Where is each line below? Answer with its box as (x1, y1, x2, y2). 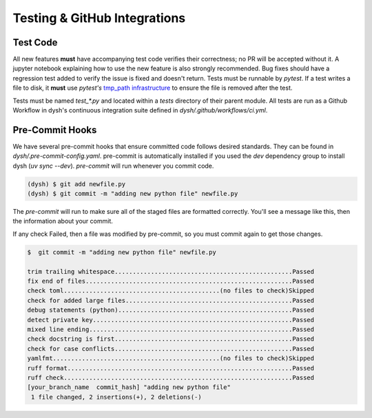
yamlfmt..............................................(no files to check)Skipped (27, 355, 315, 362)
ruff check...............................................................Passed (27, 373, 315, 381)
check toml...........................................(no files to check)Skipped (27, 287, 315, 295)
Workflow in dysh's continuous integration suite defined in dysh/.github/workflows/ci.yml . (12, 106, 268, 115)
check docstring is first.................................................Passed (27, 335, 315, 343)
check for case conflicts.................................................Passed (27, 345, 315, 352)
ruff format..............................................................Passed (27, 364, 315, 372)
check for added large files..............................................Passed (27, 297, 315, 304)
